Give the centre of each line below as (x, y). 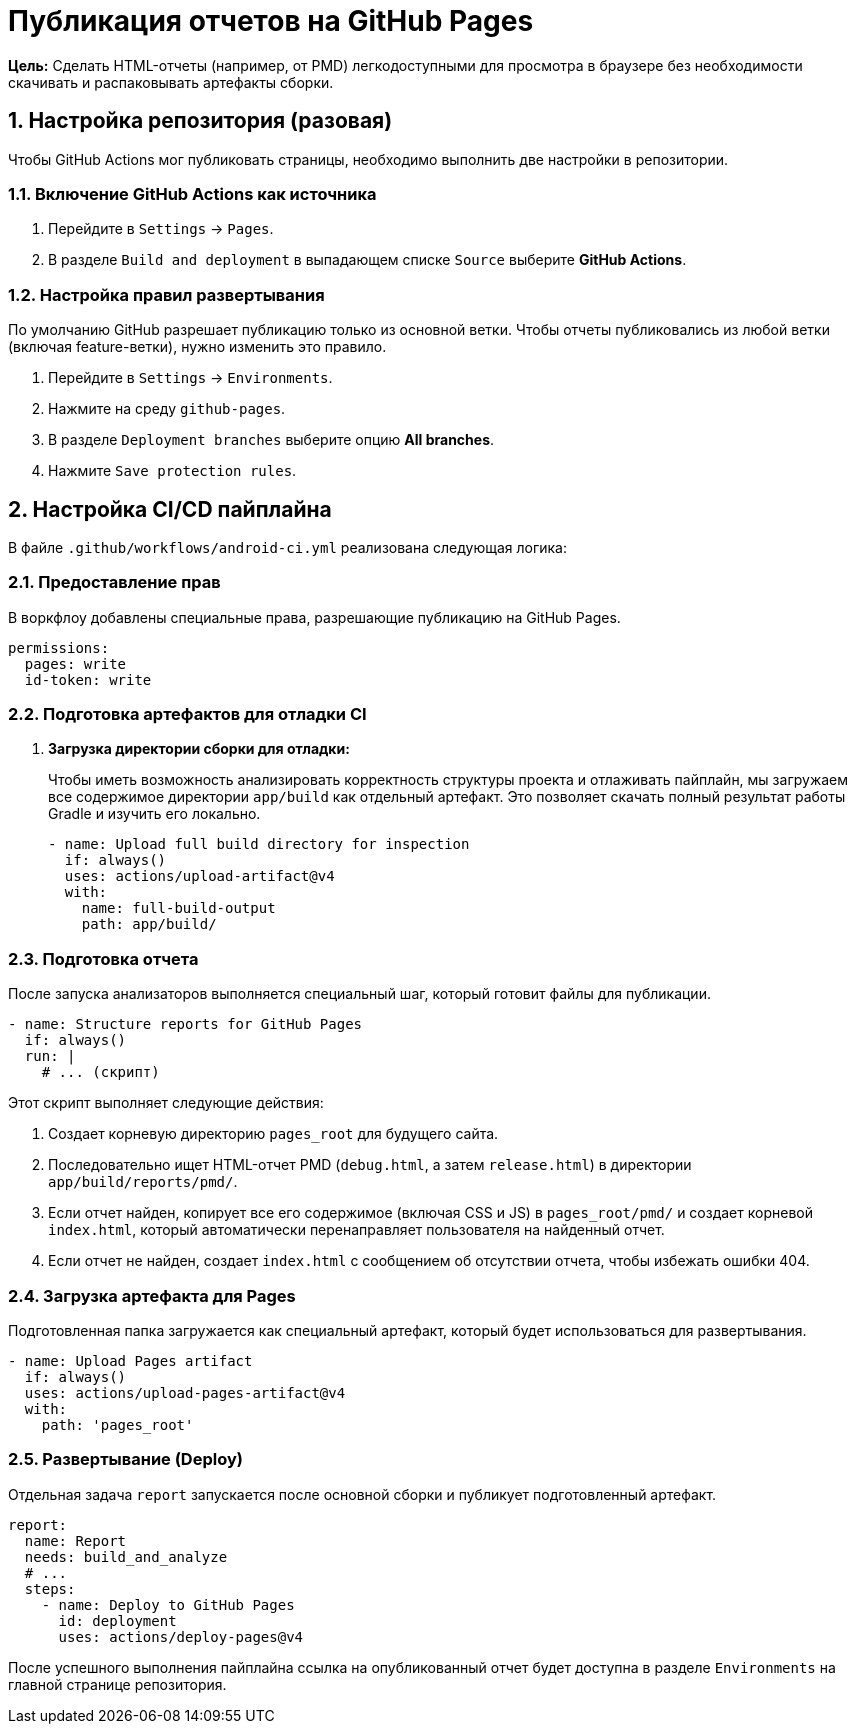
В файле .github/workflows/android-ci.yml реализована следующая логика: (287, 547)
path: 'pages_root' (117, 1424)
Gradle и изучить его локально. (154, 814)
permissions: (59, 647)
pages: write (75, 663)
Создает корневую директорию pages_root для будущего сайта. (273, 1134)
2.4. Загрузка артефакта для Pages (152, 1295)
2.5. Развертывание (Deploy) (125, 1459)
